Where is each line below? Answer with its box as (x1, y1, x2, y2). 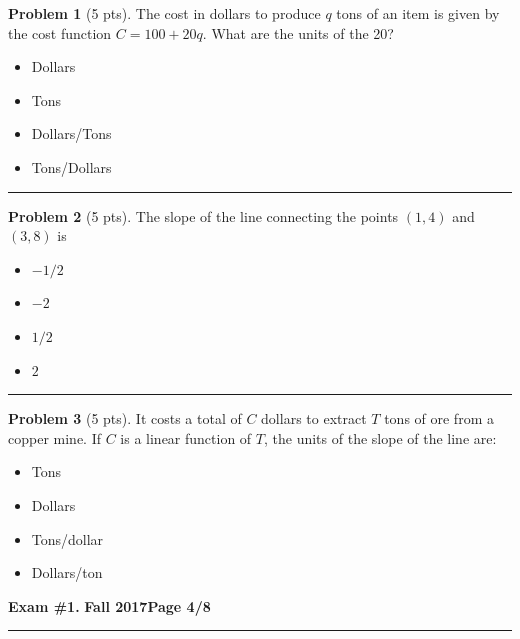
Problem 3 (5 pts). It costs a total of (8, 408, 242, 429)
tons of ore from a (384, 408, 494, 429)
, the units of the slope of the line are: (264, 427, 497, 448)
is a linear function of (120, 427, 252, 448)
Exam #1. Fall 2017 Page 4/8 (8, 595, 211, 616)
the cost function (8, 22, 112, 43)
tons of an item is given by (336, 3, 500, 23)
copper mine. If (8, 427, 101, 448)
